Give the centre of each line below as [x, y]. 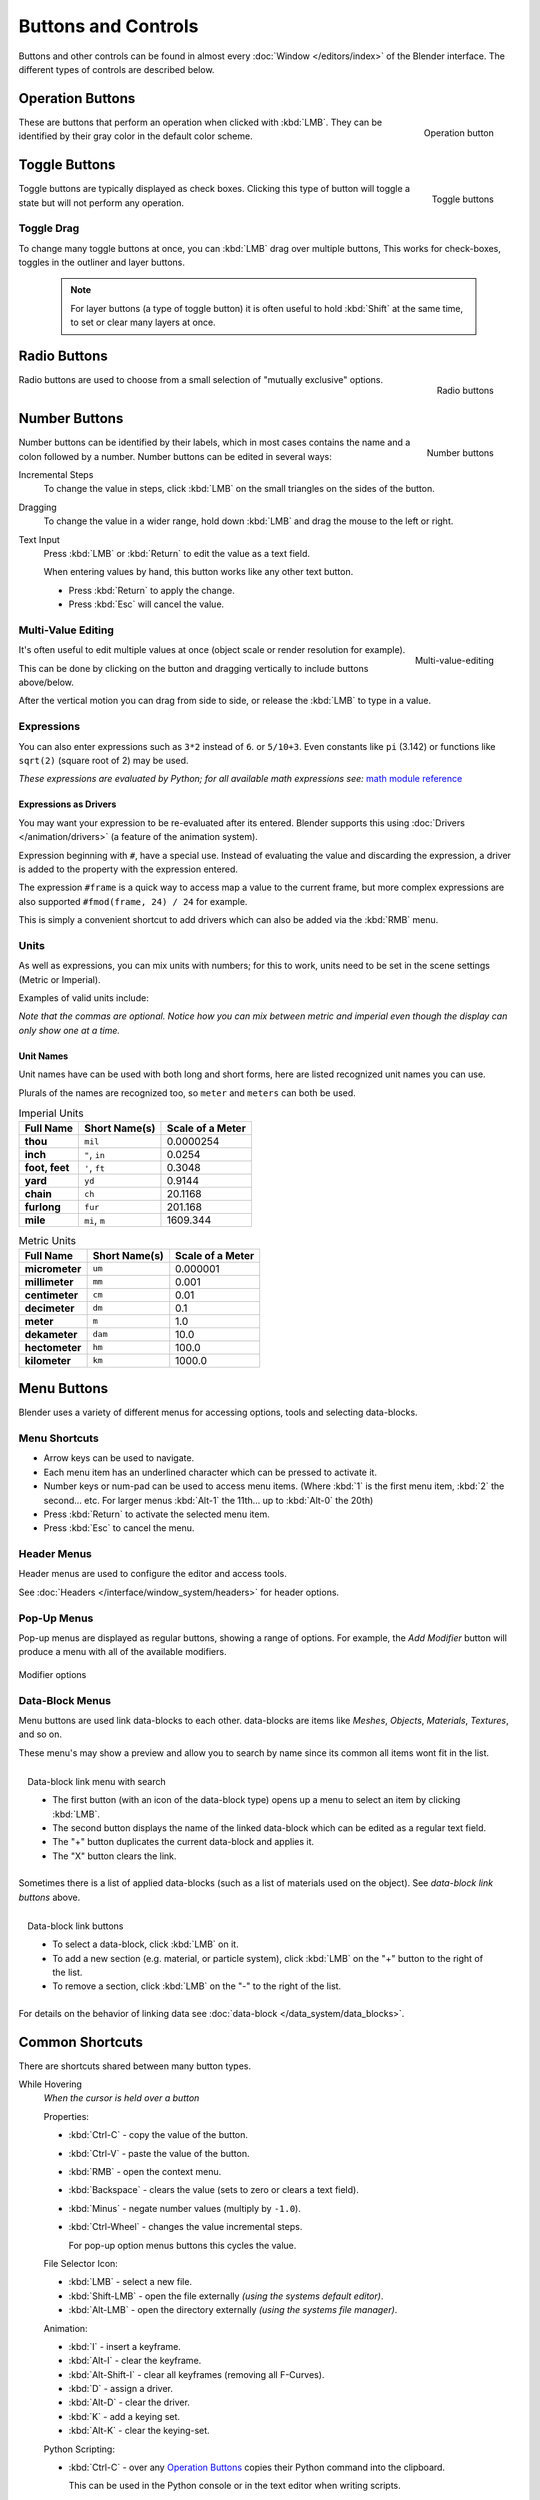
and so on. [40, 1734]
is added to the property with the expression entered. [128, 869]
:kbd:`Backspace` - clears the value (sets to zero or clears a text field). [213, 2190]
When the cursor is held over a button [121, 2098]
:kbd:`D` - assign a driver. [121, 2389]
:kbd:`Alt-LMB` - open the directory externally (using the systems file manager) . [233, 2310]
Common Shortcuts [81, 2041]
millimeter [49, 1282]
